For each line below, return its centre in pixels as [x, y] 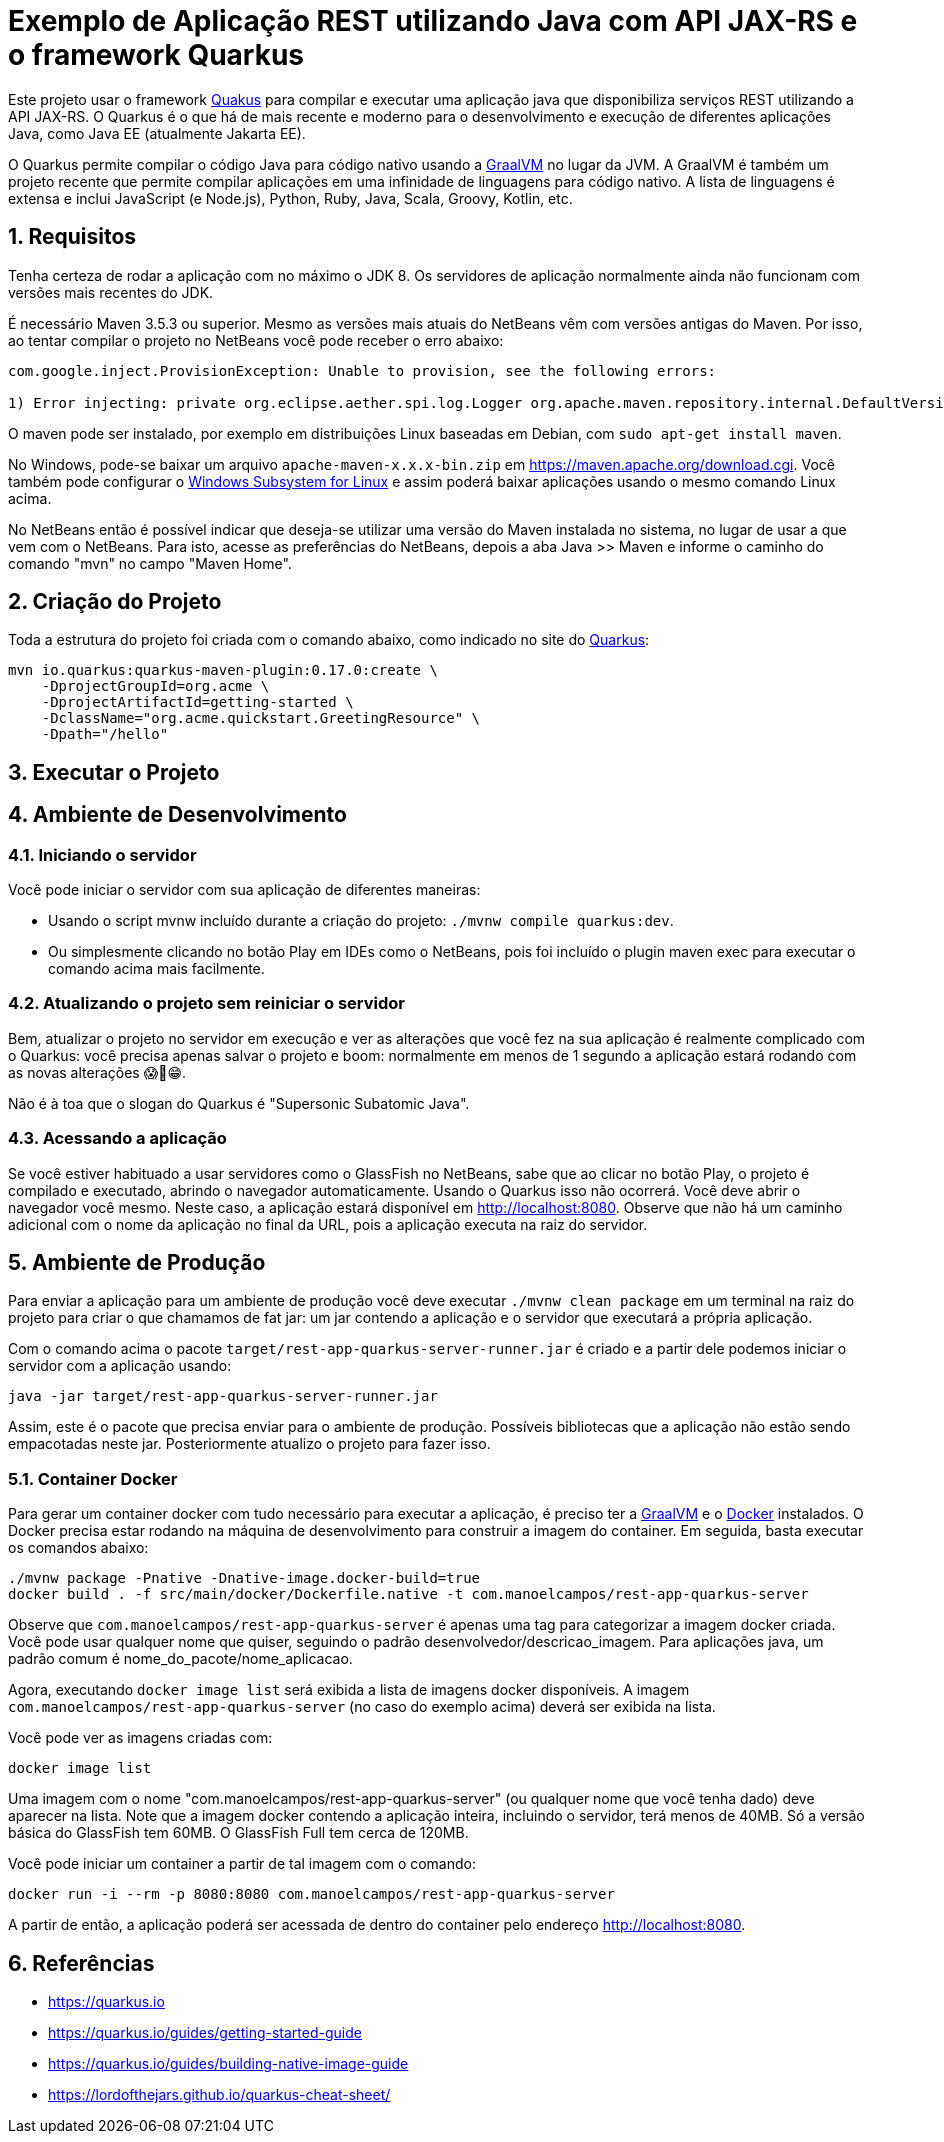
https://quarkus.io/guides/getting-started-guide [205, 2033]
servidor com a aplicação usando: [120, 1366]
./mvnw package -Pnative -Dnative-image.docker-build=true [244, 1578]
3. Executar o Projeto [114, 772]
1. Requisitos [72, 237]
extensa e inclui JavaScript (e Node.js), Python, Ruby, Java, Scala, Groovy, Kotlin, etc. [290, 198]
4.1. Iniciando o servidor [102, 854]
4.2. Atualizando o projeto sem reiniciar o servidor [206, 1003]
